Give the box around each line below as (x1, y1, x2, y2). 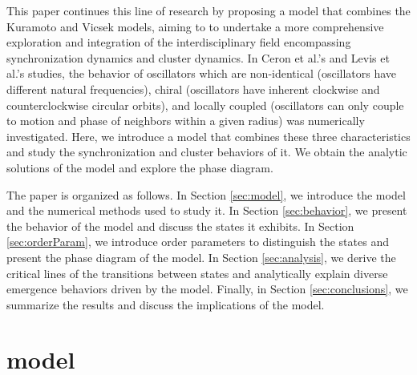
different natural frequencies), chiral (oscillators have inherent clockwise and (6, 80, 380, 97)
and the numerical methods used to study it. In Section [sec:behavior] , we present (6, 202, 407, 219)
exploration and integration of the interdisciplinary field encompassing (6, 34, 351, 50)
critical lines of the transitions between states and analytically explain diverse (6, 264, 388, 281)
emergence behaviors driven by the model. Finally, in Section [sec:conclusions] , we (6, 280, 408, 297)
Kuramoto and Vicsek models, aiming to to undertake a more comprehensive (6, 18, 384, 34)
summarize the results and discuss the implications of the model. (6, 296, 325, 312)
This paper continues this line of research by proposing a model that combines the (6, 2, 411, 18)
